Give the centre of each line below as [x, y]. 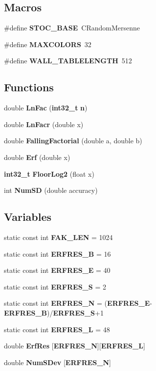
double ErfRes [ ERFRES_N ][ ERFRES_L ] [75, 346]
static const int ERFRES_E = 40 [57, 270]
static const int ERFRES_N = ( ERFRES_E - [78, 303]
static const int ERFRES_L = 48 [57, 329]
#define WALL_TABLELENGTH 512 [68, 61]
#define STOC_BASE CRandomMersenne [72, 28]
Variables [28, 217]
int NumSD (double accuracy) [51, 190]
